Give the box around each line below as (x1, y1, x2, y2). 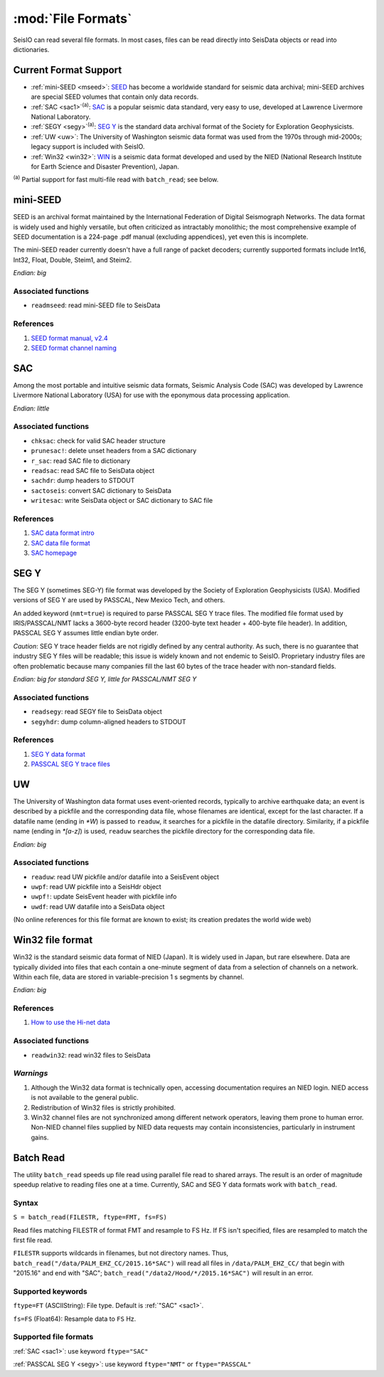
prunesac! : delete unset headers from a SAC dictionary (31, 447, 197, 455)
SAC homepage (31, 548, 78, 557)
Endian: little (13, 404, 50, 413)
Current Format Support (13, 64, 122, 76)
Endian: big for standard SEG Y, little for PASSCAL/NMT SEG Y (13, 675, 197, 684)
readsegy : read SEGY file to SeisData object (31, 708, 163, 716)
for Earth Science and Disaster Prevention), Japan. (31, 162, 179, 171)
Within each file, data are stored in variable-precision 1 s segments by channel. (13, 972, 245, 981)
